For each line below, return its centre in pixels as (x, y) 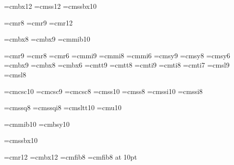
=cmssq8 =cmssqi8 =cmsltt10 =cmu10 (63, 107)
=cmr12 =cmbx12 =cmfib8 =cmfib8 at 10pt (71, 156)
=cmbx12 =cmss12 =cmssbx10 (50, 6)
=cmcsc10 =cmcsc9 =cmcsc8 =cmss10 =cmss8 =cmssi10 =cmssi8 (104, 91)
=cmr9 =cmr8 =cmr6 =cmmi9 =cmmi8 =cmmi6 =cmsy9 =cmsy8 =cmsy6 (117, 55)
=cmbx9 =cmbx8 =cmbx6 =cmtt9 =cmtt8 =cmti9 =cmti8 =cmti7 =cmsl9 (117, 65)
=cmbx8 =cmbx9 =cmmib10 (47, 39)
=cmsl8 (15, 74)
